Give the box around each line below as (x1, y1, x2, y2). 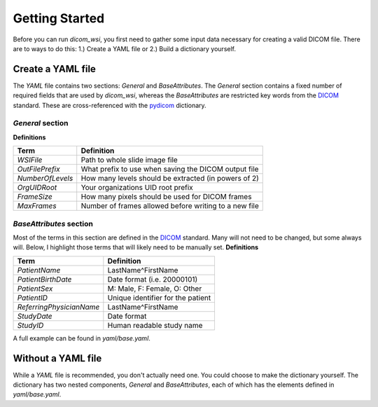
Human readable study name (107, 320, 203, 330)
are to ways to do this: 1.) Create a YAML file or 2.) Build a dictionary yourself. (13, 44, 237, 53)
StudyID (17, 320, 44, 330)
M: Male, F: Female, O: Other (107, 284, 202, 294)
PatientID (17, 293, 48, 303)
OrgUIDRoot (17, 183, 57, 193)
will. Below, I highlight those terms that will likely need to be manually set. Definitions (13, 243, 259, 251)
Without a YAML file (13, 352, 102, 364)
